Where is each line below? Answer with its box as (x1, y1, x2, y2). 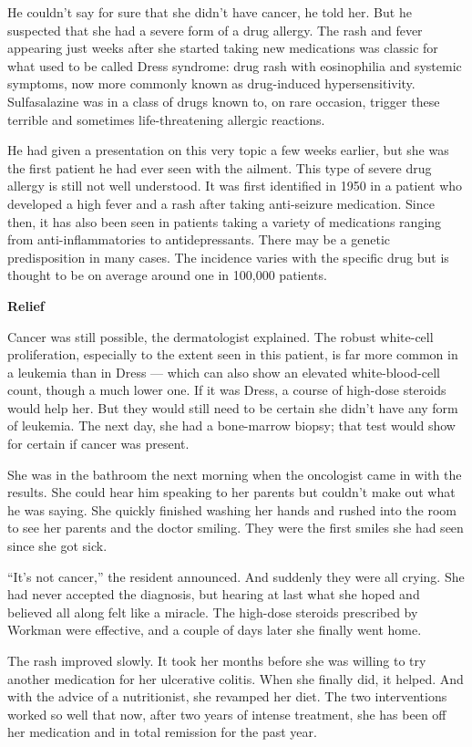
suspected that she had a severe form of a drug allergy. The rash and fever (7, 20, 423, 39)
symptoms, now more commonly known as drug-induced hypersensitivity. (7, 74, 416, 93)
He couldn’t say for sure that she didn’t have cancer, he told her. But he (7, 3, 412, 21)
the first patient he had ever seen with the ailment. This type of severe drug (7, 158, 432, 177)
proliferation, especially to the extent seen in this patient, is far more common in (7, 345, 458, 364)
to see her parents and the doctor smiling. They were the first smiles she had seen (7, 518, 464, 537)
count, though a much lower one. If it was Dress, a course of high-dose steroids (7, 380, 446, 399)
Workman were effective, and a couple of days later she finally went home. (7, 620, 422, 639)
